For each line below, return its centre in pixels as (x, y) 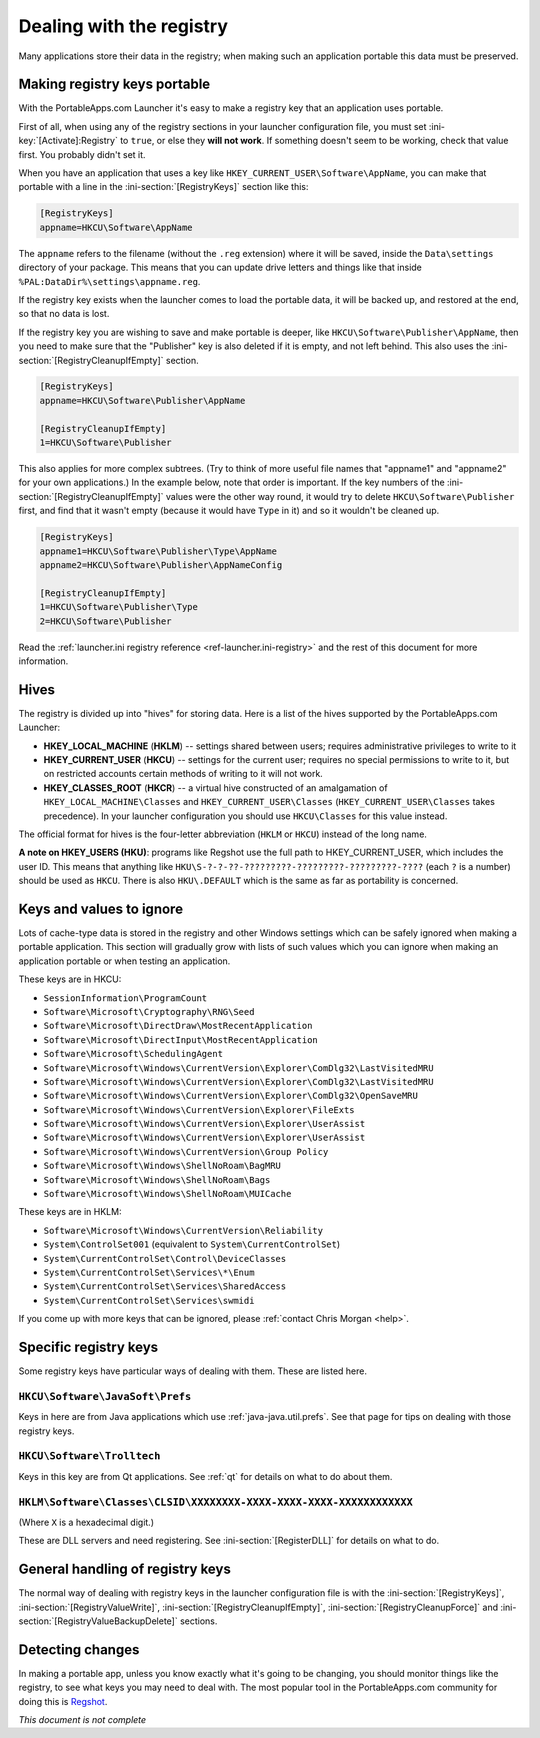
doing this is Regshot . (63, 1701)
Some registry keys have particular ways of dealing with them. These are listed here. (192, 1371)
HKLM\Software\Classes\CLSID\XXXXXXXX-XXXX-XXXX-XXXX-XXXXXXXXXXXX (216, 1502)
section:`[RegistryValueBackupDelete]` (98, 1621)
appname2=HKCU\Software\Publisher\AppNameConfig (161, 564)
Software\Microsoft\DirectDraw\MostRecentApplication (178, 1026)
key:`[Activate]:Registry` (68, 141)
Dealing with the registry (123, 26)
